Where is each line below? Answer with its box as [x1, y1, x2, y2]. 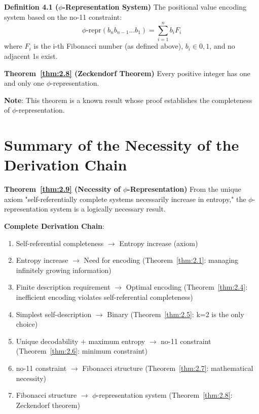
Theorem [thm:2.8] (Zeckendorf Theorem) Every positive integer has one [4, 67, 250, 78]
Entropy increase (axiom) [119, 237, 198, 248]
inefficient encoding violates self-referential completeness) [16, 291, 193, 302]
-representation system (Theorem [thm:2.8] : [96, 390, 233, 400]
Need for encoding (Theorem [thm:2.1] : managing [84, 255, 239, 265]
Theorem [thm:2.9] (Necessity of [4, 184, 121, 194]
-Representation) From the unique [127, 184, 241, 194]
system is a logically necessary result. [50, 203, 166, 214]
